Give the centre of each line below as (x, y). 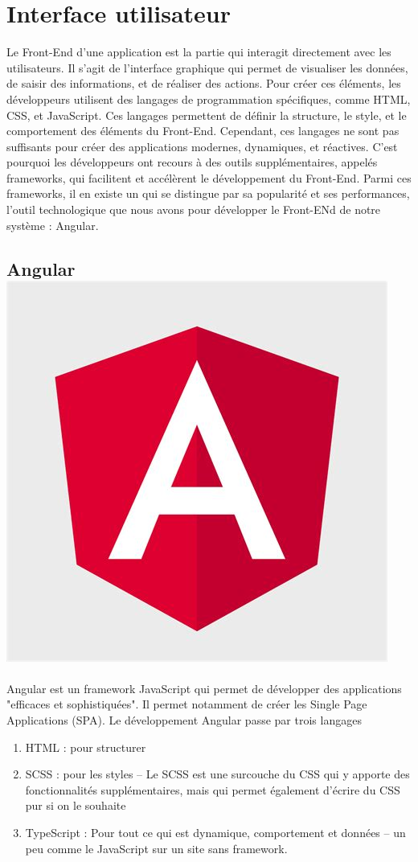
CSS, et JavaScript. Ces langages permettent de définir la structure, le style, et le (207, 115)
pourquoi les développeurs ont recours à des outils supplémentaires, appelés (192, 162)
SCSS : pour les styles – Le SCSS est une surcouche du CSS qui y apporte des (217, 774)
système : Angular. (53, 225)
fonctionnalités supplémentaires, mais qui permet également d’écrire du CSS (213, 789)
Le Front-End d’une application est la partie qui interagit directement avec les (199, 52)
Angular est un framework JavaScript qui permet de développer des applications (204, 688)
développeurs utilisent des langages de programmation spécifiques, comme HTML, (209, 99)
